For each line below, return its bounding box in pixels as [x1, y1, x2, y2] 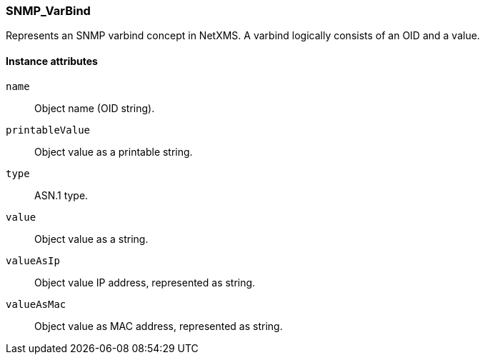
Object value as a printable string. [34, 145, 193, 158]
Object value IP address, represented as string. [34, 276, 256, 289]
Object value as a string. [34, 232, 149, 245]
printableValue [6, 124, 91, 136]
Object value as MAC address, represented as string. [34, 319, 283, 332]
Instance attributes [6, 54, 98, 67]
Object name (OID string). [34, 101, 155, 114]
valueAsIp [6, 254, 60, 266]
